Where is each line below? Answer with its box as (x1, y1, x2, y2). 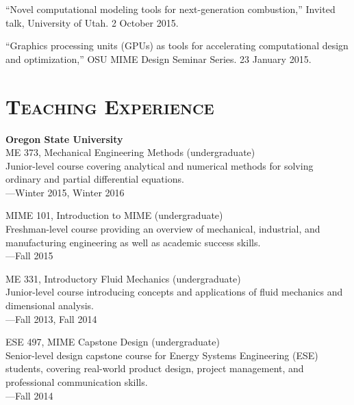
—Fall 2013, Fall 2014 (5, 311, 97, 326)
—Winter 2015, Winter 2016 (5, 185, 125, 199)
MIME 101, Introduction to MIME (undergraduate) (5, 208, 223, 222)
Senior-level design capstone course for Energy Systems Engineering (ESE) (5, 348, 318, 362)
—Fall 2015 (5, 248, 53, 263)
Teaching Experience (5, 92, 214, 120)
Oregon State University (5, 131, 123, 146)
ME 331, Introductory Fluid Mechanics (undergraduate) (5, 271, 241, 285)
